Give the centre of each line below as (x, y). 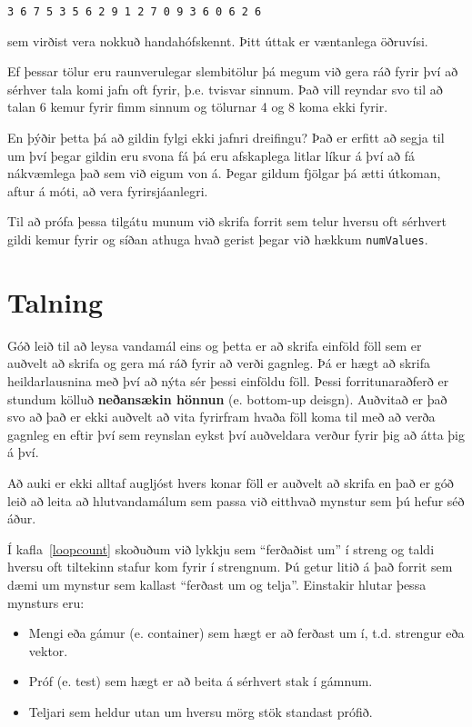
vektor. (48, 650)
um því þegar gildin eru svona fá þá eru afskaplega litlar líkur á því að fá (211, 155)
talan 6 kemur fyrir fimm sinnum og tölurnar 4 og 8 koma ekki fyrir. (198, 107)
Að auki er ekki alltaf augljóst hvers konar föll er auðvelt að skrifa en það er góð (231, 482)
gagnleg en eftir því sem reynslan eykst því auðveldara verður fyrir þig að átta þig (236, 434)
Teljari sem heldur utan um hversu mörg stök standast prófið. (201, 711)
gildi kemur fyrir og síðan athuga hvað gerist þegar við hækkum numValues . (218, 239)
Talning (55, 301)
